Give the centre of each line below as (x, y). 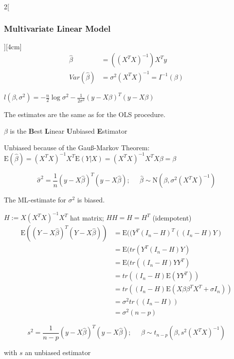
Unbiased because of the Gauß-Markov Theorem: (77, 147)
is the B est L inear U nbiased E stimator (69, 131)
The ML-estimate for (35, 200)
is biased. (91, 200)
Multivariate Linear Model (57, 28)
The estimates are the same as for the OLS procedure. (85, 114)
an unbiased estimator (58, 352)
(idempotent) (172, 217)
